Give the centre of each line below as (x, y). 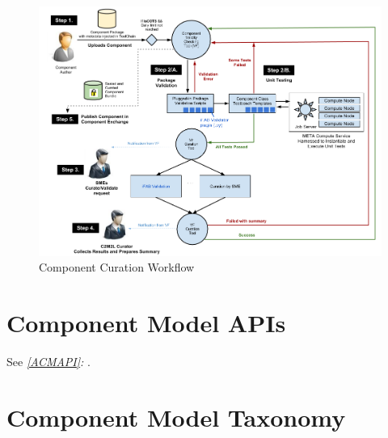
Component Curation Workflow (117, 267)
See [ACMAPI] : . (48, 361)
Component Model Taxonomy (176, 417)
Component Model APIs (146, 322)
